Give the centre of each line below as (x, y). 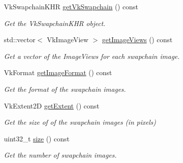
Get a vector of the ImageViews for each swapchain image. (92, 56)
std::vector (20, 40)
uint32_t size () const (37, 138)
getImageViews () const (137, 40)
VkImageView (68, 40)
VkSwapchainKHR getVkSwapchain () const (71, 6)
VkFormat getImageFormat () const (58, 72)
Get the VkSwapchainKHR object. (55, 23)
